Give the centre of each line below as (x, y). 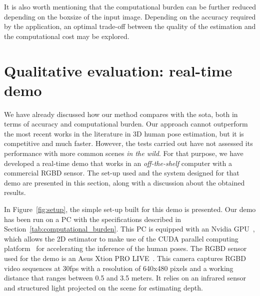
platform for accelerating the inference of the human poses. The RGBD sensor (125, 248)
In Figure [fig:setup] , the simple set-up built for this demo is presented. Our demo (130, 209)
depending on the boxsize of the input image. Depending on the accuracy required (130, 16)
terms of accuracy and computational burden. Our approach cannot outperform (126, 124)
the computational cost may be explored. (67, 36)
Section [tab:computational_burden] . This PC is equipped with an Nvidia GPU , (129, 229)
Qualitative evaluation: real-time (118, 70)
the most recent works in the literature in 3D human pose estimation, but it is (124, 133)
